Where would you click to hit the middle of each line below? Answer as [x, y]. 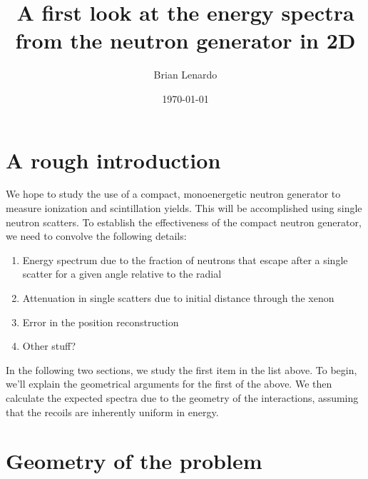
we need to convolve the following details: [96, 236]
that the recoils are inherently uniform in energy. [112, 412]
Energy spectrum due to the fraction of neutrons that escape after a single [185, 259]
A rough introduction [113, 160]
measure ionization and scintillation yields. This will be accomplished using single [184, 208]
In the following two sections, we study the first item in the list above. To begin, [182, 369]
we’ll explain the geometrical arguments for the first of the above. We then [169, 384]
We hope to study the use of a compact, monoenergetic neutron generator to [173, 194]
